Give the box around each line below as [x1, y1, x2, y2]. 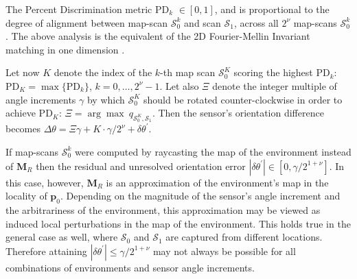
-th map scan [160, 65, 216, 80]
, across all [233, 15, 279, 29]
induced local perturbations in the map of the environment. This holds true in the [5, 216, 351, 230]
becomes [5, 121, 41, 136]
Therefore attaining [5, 243, 87, 258]
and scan [184, 15, 221, 29]
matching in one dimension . [5, 42, 125, 56]
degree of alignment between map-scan [5, 15, 168, 29]
